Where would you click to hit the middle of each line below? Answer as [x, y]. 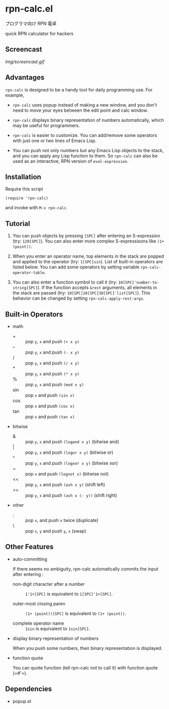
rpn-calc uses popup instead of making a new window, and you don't [85, 105]
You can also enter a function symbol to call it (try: [65, 282]
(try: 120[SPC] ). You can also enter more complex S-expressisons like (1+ [88, 241]
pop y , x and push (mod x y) [54, 384]
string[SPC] [25, 288]
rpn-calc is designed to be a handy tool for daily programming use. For [79, 89]
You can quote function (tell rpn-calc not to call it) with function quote [85, 668]
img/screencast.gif [25, 62]
